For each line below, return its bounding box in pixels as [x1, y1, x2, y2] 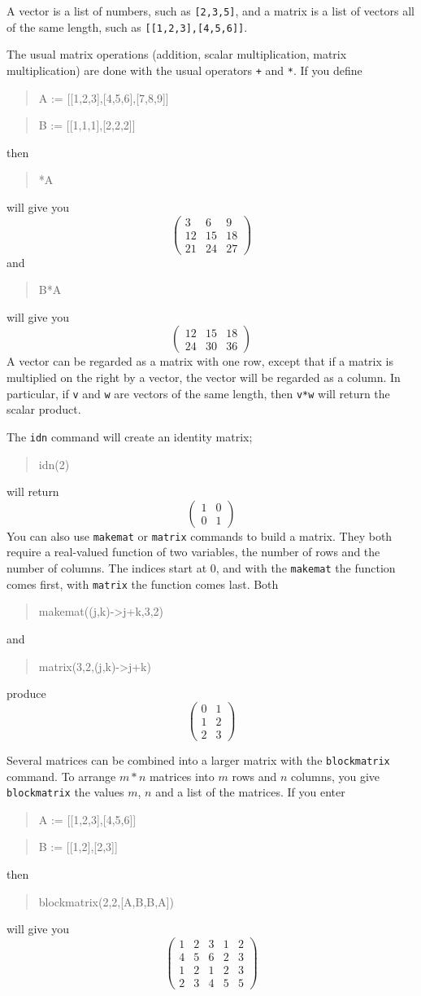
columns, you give [291, 767, 380, 784]
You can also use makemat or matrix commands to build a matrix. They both [7, 527, 393, 544]
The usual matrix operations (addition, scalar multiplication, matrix [7, 46, 347, 63]
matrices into [149, 767, 215, 784]
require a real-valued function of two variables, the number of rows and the [7, 543, 380, 560]
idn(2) [38, 455, 70, 472]
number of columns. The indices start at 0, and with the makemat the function [7, 559, 396, 576]
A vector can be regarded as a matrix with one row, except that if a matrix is [7, 353, 393, 370]
